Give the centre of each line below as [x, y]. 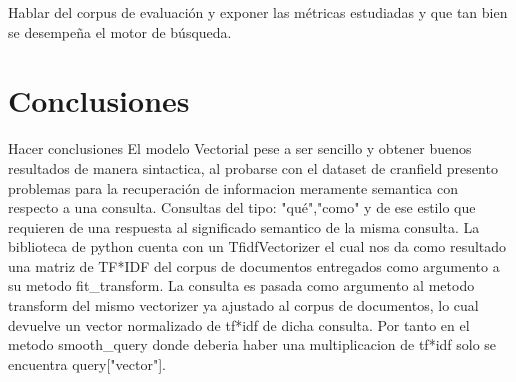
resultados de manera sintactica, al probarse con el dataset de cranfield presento [253, 167]
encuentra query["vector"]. [87, 363]
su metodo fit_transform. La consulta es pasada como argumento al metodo [241, 285]
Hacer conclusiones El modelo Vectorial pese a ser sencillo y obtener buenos [240, 148]
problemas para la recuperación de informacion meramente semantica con [233, 187]
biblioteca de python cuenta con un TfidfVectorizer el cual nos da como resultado [257, 246]
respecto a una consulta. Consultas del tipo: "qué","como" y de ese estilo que [242, 207]
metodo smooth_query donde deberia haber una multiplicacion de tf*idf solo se [252, 344]
